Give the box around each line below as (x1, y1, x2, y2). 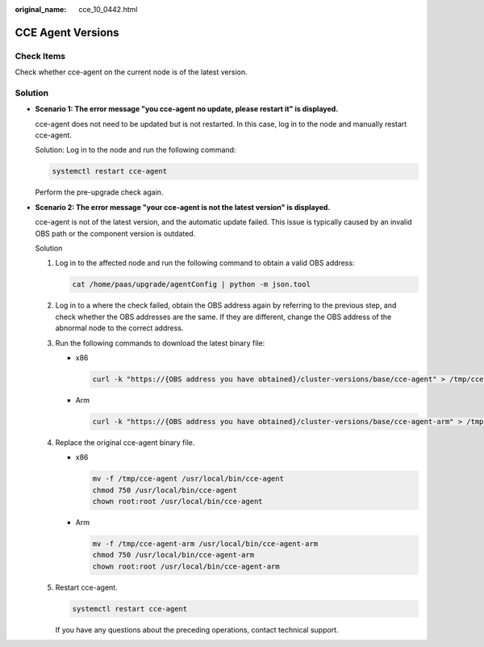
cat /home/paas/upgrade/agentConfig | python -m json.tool (72, 279, 311, 289)
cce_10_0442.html (78, 5, 138, 14)
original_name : (15, 5, 67, 14)
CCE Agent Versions (15, 25, 120, 40)
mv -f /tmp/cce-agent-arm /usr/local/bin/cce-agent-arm (92, 539, 319, 548)
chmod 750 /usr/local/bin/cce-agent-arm (92, 550, 254, 560)
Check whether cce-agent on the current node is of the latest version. (15, 67, 248, 77)
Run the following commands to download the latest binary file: (55, 338, 265, 347)
